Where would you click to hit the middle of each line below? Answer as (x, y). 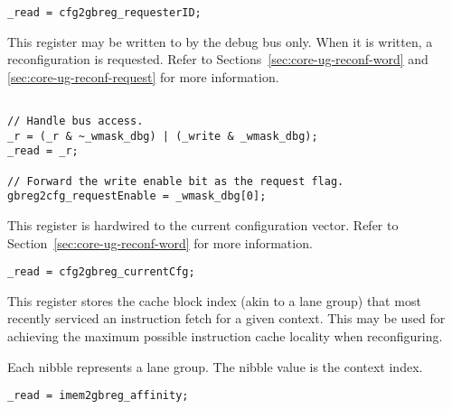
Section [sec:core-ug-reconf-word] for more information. (160, 242)
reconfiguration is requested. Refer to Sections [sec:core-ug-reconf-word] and (218, 59)
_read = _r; (43, 151)
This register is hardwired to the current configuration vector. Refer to (203, 225)
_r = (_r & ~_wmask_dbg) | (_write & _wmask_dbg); (163, 136)
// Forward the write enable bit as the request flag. (176, 181)
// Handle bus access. (75, 121)
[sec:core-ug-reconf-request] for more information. (143, 76)
